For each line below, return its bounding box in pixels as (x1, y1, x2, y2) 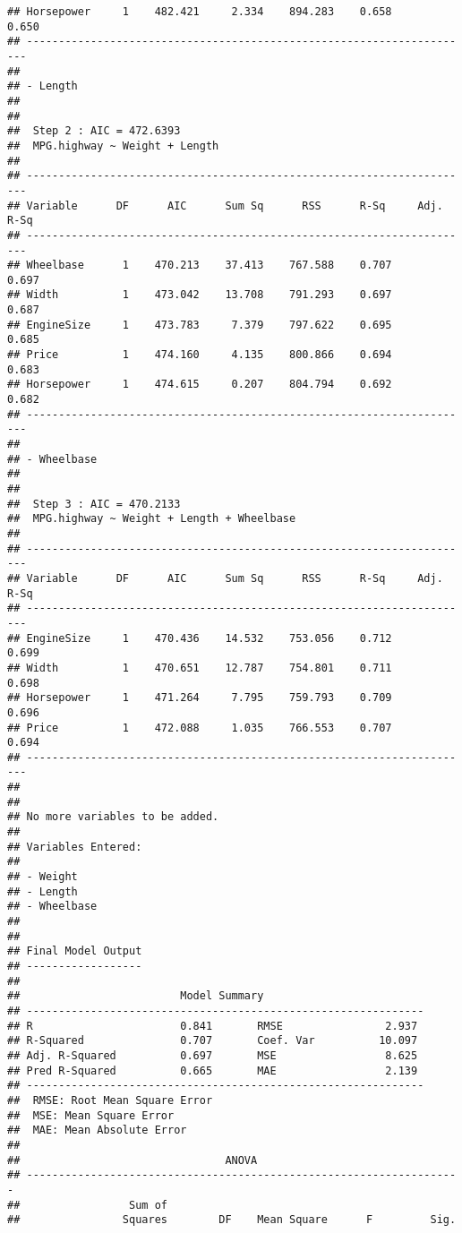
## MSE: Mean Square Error (7, 1109, 175, 1122)
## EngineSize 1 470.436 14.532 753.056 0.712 (7, 631, 392, 645)
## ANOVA (7, 1153, 258, 1167)
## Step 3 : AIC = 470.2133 (7, 497, 181, 510)
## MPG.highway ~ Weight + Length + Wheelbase (7, 512, 296, 526)
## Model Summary (7, 989, 264, 1003)
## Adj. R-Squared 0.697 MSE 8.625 (7, 1049, 418, 1062)
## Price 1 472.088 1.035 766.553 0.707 (7, 721, 392, 734)
